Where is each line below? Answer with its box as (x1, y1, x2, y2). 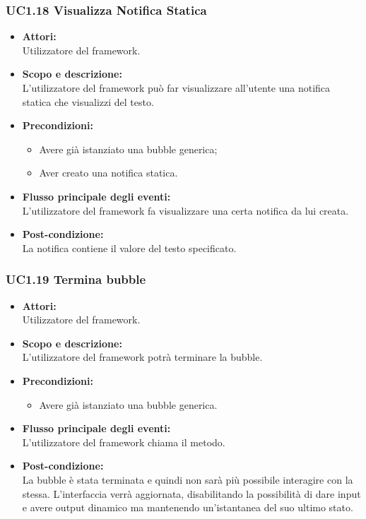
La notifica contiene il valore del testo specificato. (22, 240, 237, 255)
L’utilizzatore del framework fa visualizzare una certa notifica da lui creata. (22, 203, 349, 217)
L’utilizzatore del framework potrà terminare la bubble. (22, 350, 263, 364)
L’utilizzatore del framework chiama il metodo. (22, 434, 225, 449)
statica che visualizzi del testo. (22, 94, 154, 109)
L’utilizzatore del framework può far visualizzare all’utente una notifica (22, 80, 331, 95)
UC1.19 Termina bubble (6, 270, 146, 288)
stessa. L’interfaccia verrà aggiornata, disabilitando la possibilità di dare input (22, 486, 361, 501)
